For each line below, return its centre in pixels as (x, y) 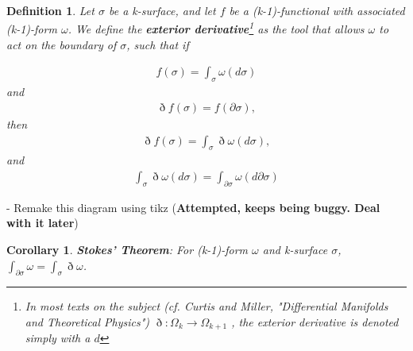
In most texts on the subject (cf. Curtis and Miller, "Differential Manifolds (206, 306)
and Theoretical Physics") (87, 321)
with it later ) (42, 223)
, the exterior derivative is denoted (315, 321)
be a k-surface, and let (162, 10)
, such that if (158, 44)
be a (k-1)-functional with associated (317, 10)
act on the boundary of (62, 44)
